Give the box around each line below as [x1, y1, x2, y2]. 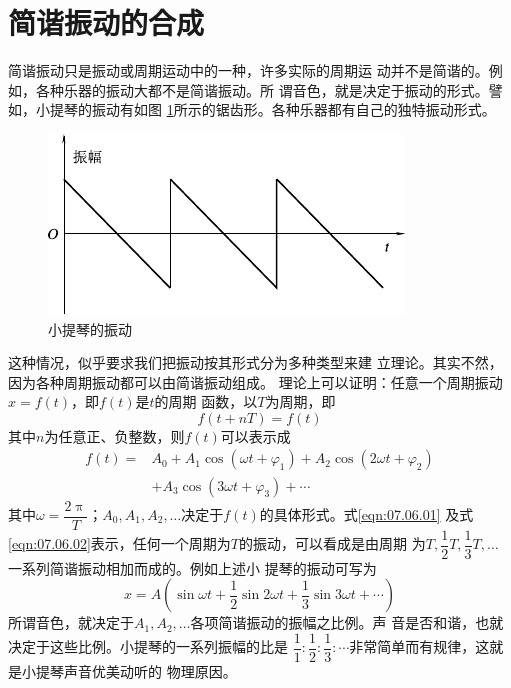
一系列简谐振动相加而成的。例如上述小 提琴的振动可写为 [8, 557, 377, 578]
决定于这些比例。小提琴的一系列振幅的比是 [8, 636, 288, 657]
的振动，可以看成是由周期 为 [239, 533, 426, 554]
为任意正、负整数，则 [44, 425, 185, 446]
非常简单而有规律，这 [349, 636, 490, 657]
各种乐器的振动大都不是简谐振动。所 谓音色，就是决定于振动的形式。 [35, 79, 489, 100]
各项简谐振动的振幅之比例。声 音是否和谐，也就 [190, 612, 504, 633]
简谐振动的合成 [8, 2, 205, 43]
